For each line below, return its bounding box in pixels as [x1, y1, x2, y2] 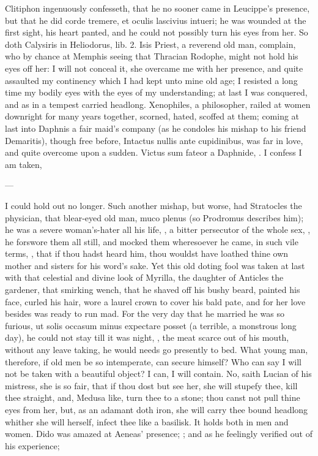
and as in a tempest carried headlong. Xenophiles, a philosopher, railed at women [5, 97, 311, 110]
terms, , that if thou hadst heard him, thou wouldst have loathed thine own [5, 247, 289, 260]
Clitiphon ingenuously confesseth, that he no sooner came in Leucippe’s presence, [5, 2, 310, 14]
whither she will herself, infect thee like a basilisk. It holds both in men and [5, 415, 289, 428]
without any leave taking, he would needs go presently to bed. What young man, [5, 343, 308, 356]
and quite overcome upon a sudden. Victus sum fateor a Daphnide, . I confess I [5, 146, 302, 159]
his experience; [5, 439, 60, 452]
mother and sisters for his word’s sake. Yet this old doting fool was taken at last [5, 259, 305, 272]
